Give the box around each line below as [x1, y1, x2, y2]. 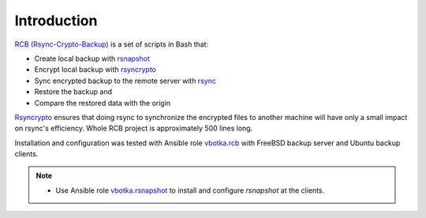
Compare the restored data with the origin [34, 98, 171, 107]
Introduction [14, 12, 98, 29]
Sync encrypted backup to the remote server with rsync [34, 76, 217, 85]
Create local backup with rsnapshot [34, 54, 150, 63]
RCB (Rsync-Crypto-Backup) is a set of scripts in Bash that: [14, 39, 209, 49]
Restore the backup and [34, 87, 113, 96]
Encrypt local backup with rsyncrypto [34, 65, 157, 74]
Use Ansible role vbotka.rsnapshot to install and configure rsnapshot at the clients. [55, 186, 325, 195]
